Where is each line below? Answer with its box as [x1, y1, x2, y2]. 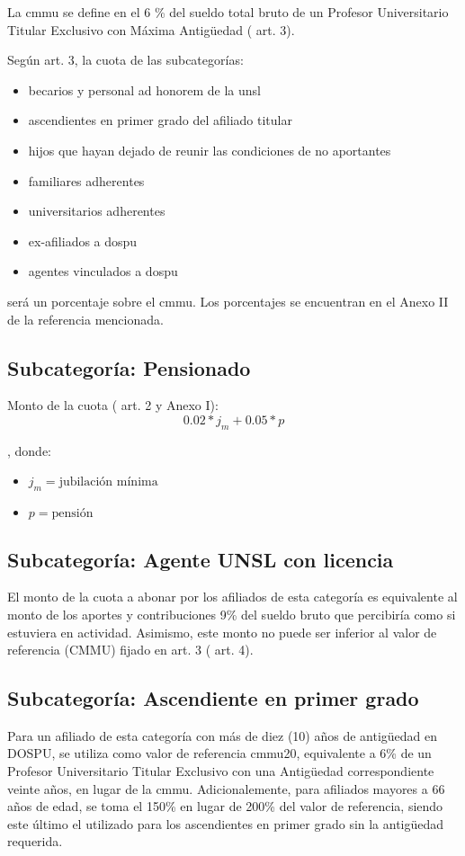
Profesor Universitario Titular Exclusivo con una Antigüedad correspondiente [7, 762, 434, 780]
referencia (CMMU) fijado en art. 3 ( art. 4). [7, 640, 254, 659]
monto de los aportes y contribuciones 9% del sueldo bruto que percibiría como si [7, 604, 456, 623]
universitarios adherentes [28, 201, 165, 220]
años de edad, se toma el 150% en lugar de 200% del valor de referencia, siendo [7, 797, 443, 816]
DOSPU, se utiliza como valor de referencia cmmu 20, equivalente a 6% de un [7, 744, 432, 762]
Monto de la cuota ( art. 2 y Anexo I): [7, 396, 219, 415]
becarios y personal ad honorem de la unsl [28, 80, 261, 99]
